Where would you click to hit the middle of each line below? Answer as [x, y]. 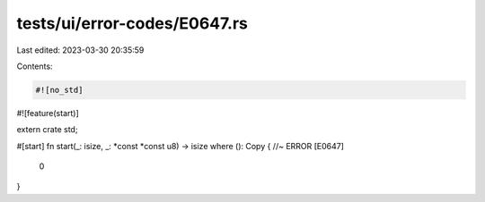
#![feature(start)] [48, 113]
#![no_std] [59, 90]
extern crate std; [47, 130]
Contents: [35, 66]
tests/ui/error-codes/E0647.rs [132, 23]
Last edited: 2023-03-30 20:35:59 [80, 50]
